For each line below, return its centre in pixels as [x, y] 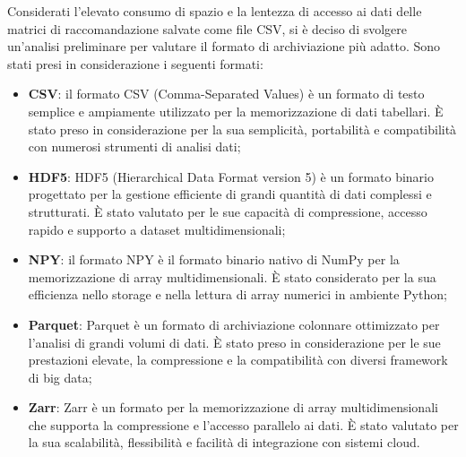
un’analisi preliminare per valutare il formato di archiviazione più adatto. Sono [224, 46]
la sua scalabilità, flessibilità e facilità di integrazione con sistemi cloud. [224, 442]
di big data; [60, 377]
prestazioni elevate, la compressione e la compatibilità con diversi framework [238, 360]
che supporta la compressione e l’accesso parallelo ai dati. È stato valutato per [243, 424]
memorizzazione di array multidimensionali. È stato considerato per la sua [232, 276]
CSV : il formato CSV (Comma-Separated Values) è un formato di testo [226, 94]
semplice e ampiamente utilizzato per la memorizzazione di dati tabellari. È [236, 111]
